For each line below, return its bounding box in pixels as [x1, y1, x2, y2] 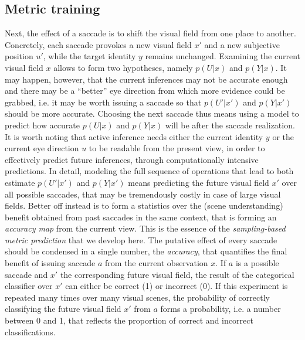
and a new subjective [204, 38, 280, 50]
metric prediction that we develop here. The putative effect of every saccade [5, 233, 277, 246]
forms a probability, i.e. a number [160, 302, 281, 315]
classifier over [5, 280, 53, 292]
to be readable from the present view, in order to [89, 142, 265, 154]
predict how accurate [5, 118, 80, 131]
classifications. [5, 325, 56, 338]
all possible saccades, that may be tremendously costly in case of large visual [5, 188, 281, 200]
